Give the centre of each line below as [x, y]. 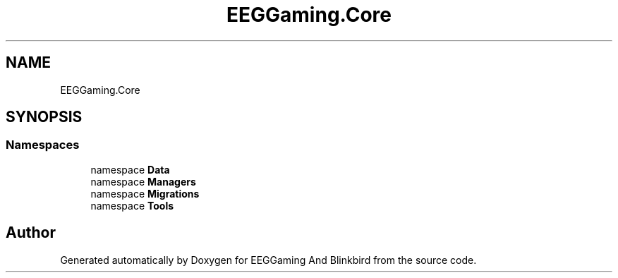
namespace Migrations [145, 193]
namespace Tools [132, 205]
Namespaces [43, 145]
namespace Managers [143, 181]
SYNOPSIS [44, 117]
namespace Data [130, 169]
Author [31, 233]
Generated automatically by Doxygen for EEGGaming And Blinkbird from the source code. [268, 260]
